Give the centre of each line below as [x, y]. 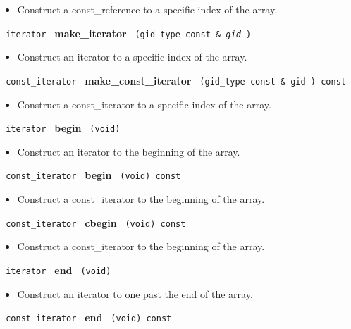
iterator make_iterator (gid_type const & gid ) [129, 33]
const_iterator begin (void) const [93, 175]
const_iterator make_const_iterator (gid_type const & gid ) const [176, 80]
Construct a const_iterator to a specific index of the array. [144, 104]
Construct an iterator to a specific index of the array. [132, 57]
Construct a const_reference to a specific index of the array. [147, 9]
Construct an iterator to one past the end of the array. [135, 293]
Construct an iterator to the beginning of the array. [129, 151]
